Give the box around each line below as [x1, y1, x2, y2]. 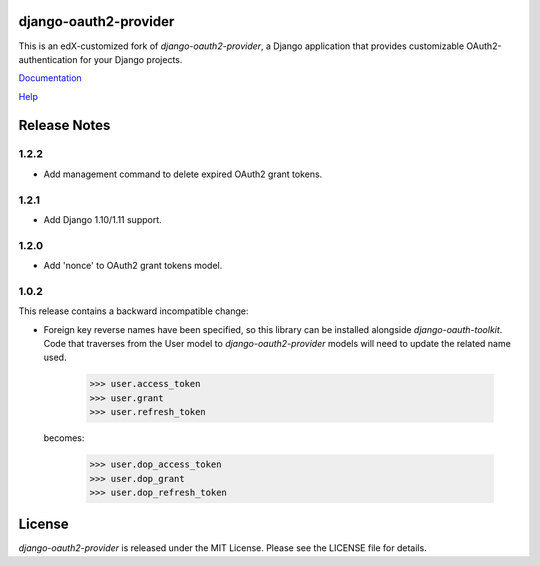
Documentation [18, 72, 82, 84]
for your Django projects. [79, 53, 183, 65]
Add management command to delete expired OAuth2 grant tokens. [43, 168, 323, 180]
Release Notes [18, 116, 111, 134]
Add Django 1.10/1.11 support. [43, 213, 162, 225]
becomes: [43, 432, 85, 444]
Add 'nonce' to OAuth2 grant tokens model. [43, 260, 223, 272]
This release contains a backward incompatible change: [18, 305, 249, 317]
